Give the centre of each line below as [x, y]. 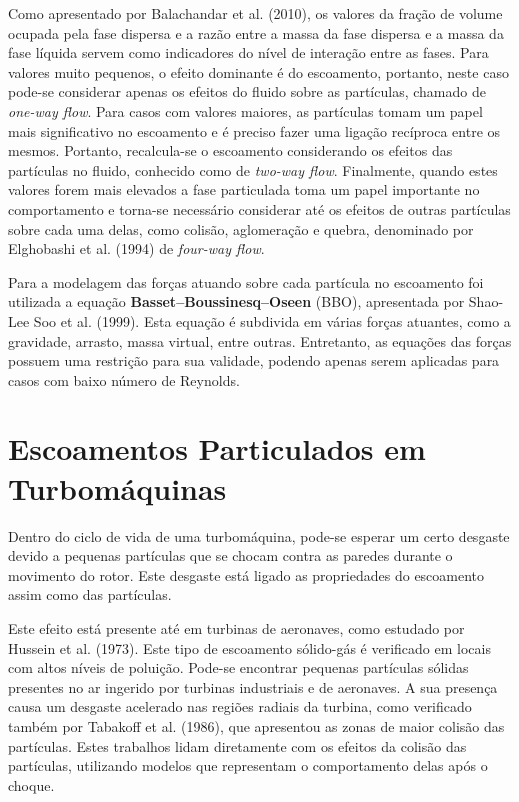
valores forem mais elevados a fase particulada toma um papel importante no [244, 189]
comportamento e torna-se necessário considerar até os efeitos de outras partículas [259, 208]
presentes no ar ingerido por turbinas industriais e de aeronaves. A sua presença [253, 686]
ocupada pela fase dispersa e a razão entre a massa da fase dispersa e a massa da [256, 32]
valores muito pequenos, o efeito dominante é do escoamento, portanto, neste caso [258, 71]
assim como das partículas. [90, 594]
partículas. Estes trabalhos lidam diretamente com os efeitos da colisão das [237, 745]
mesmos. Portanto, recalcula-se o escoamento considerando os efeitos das [230, 150]
